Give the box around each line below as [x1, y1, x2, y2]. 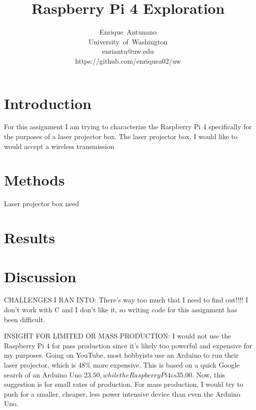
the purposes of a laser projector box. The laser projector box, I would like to [4, 131, 238, 142]
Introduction [4, 93, 92, 113]
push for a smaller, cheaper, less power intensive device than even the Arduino [4, 388, 241, 399]
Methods [4, 170, 65, 190]
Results [4, 227, 55, 248]
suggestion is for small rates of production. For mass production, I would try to [4, 379, 243, 389]
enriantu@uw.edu [102, 46, 154, 56]
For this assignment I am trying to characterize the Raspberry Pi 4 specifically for [4, 121, 252, 132]
